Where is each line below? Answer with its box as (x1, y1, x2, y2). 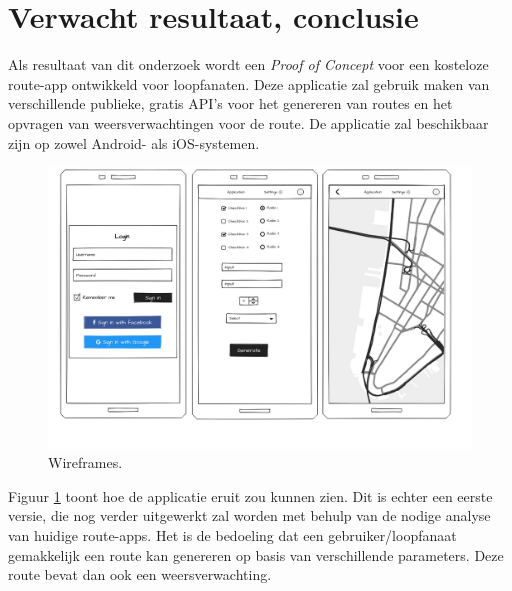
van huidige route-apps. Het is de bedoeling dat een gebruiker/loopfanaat (8, 525, 457, 546)
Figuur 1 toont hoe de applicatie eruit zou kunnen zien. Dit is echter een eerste (8, 485, 493, 506)
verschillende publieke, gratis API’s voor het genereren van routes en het (8, 93, 453, 114)
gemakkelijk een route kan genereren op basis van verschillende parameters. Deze (8, 544, 504, 565)
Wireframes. (48, 452, 123, 473)
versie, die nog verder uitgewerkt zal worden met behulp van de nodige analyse (8, 505, 491, 526)
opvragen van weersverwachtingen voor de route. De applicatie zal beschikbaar (8, 112, 489, 133)
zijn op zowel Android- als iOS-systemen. (8, 132, 260, 153)
